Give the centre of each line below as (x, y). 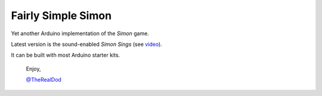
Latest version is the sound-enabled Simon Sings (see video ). (86, 44)
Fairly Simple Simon (61, 16)
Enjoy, (33, 69)
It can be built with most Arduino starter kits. (66, 55)
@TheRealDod (44, 80)
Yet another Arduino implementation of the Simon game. (80, 33)
